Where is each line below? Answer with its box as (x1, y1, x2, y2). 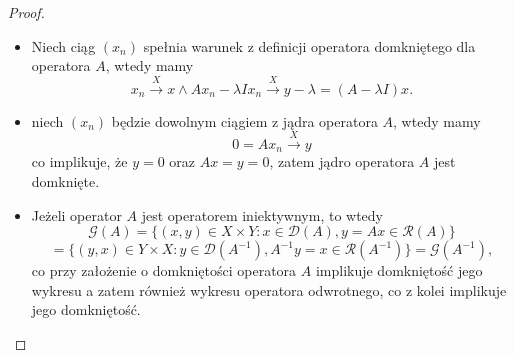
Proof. (8, 2, 45, 22)
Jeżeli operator (31, 204, 122, 225)
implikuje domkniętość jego (315, 260, 483, 281)
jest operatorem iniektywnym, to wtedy (141, 204, 383, 225)
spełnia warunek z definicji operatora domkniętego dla (143, 35, 476, 56)
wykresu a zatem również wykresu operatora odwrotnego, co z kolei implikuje (31, 279, 507, 300)
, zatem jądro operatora (269, 151, 415, 172)
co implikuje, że (31, 151, 128, 172)
